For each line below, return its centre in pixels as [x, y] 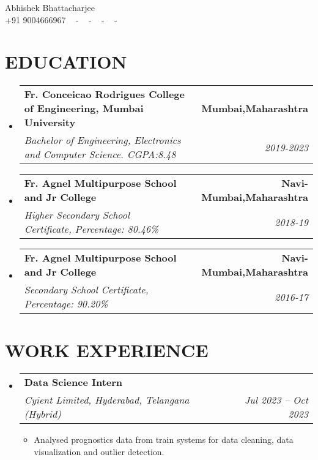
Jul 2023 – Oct [276, 400]
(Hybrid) [43, 414]
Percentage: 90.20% [66, 304]
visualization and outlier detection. [99, 452]
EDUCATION [66, 62]
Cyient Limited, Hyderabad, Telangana [107, 400]
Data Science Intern [73, 382]
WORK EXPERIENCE [107, 349]
